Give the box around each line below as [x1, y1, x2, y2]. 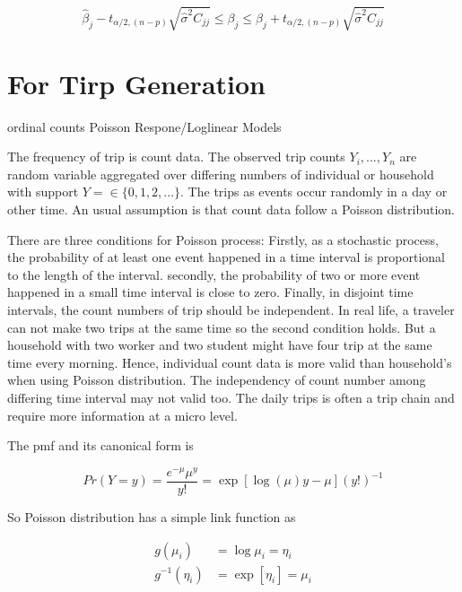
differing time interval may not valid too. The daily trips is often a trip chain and [7, 387, 455, 406]
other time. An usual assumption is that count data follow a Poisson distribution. [7, 200, 456, 219]
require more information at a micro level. [7, 405, 238, 424]
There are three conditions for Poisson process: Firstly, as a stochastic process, [7, 230, 439, 248]
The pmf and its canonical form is [7, 436, 194, 455]
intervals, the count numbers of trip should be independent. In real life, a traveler [7, 300, 455, 319]
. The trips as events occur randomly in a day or [180, 182, 448, 201]
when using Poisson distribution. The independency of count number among [7, 370, 426, 389]
